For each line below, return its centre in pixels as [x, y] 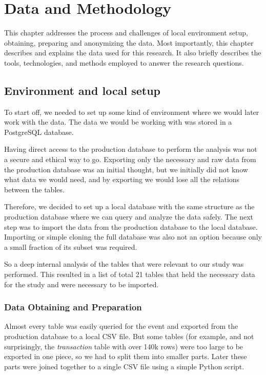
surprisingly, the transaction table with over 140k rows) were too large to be [124, 346]
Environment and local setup [82, 90]
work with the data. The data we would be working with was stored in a [118, 122]
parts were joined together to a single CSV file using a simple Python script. [124, 366]
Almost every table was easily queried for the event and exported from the [121, 326]
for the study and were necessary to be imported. [81, 284]
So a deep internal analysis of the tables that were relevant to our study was [124, 264]
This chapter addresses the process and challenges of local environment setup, [126, 33]
